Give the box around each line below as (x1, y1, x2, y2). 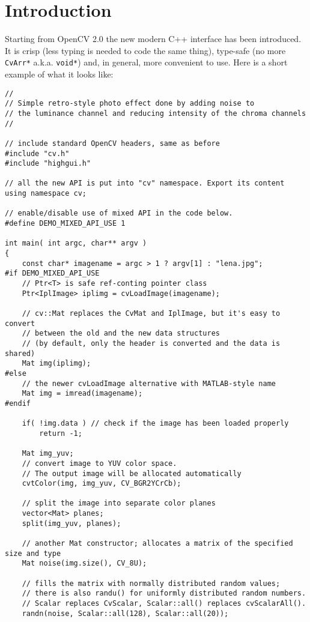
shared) (5, 349, 35, 358)
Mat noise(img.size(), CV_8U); (22, 559, 147, 568)
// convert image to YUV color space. (22, 459, 177, 468)
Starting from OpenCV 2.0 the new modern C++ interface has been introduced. (5, 32, 302, 45)
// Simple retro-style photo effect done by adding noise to (5, 99, 255, 108)
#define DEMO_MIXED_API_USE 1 (5, 219, 126, 228)
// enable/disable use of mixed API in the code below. (5, 209, 233, 218)
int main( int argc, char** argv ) (5, 239, 147, 248)
